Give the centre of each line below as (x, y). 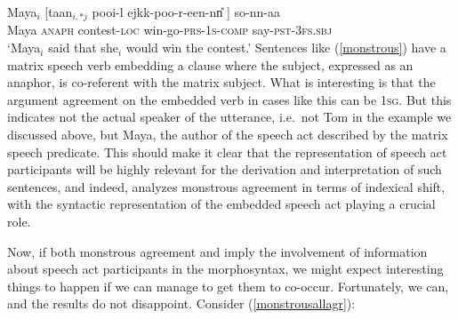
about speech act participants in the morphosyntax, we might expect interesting (225, 269)
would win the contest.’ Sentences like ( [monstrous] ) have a (286, 48)
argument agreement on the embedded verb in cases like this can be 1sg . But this (229, 99)
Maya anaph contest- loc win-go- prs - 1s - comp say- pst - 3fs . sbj (170, 30)
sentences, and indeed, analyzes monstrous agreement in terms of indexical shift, (226, 186)
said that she (83, 48)
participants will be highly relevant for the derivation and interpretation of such (225, 169)
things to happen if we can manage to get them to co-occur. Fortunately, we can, (228, 286)
